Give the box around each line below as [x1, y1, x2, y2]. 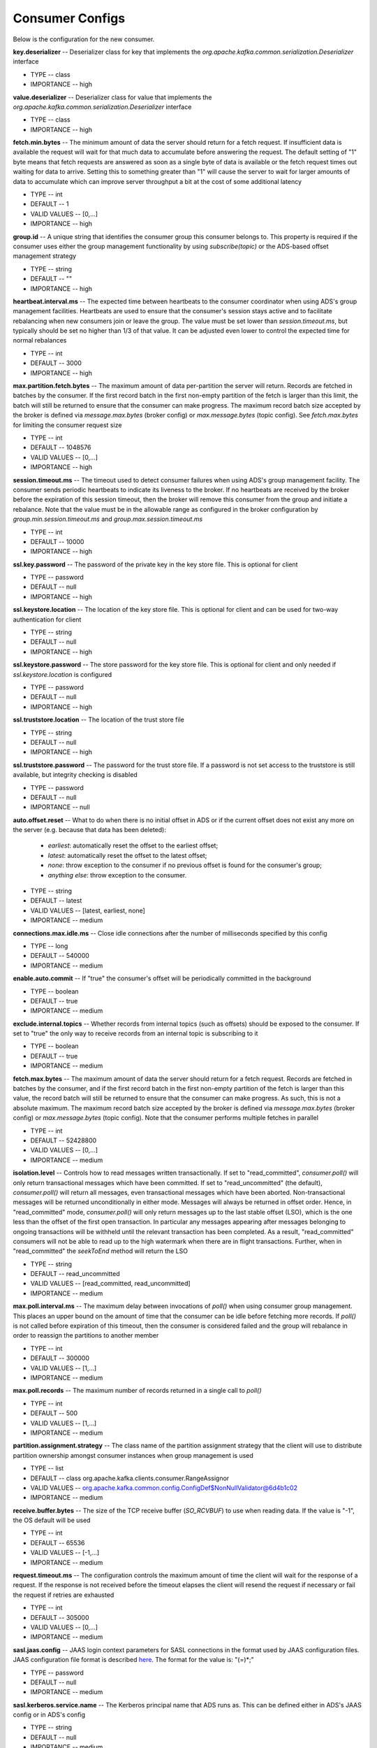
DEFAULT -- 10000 [30, 537, 84, 545]
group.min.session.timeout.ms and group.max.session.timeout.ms [13, 515, 203, 524]
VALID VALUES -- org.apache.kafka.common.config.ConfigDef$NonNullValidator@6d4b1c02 [30, 1483, 298, 1492]
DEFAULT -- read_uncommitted [30, 1270, 120, 1278]
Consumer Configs [13, 10, 126, 26]
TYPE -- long [30, 941, 68, 950]
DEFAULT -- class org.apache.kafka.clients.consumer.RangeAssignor [30, 1474, 230, 1482]
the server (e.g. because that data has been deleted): [13, 826, 167, 834]
